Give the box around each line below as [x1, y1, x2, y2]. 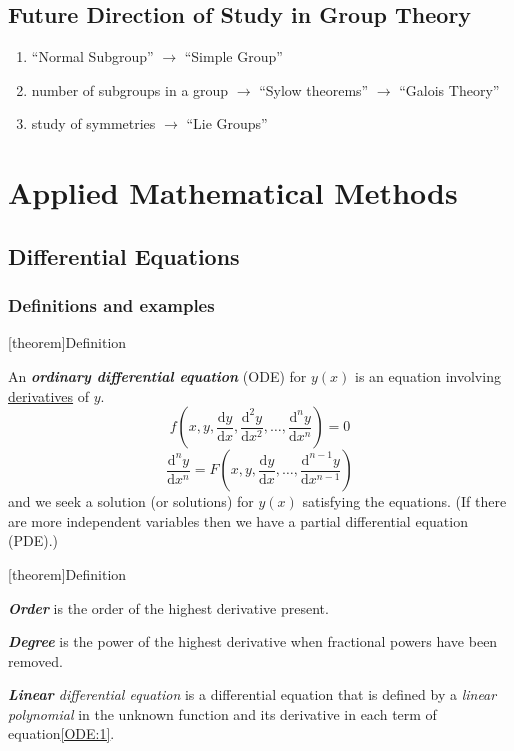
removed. [8, 650, 63, 671]
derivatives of [8, 385, 90, 406]
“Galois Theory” [399, 79, 500, 100]
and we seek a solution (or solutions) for [8, 491, 254, 512]
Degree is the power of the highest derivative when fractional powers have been [8, 631, 498, 652]
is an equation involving [354, 365, 501, 386]
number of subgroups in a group [31, 79, 229, 100]
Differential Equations [8, 240, 240, 271]
